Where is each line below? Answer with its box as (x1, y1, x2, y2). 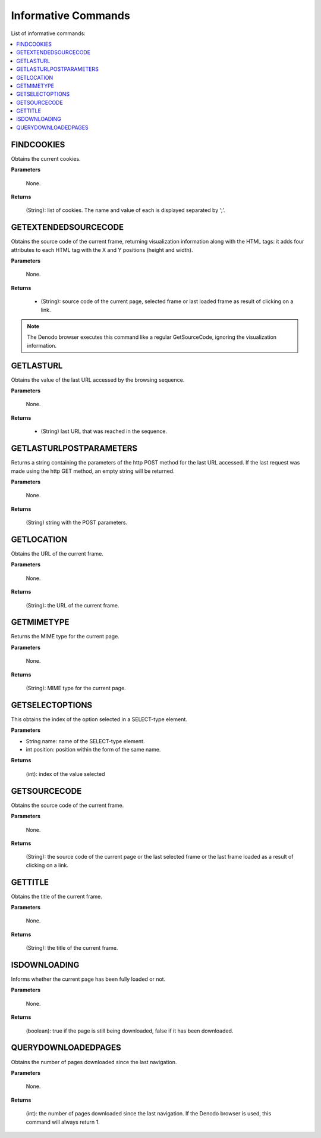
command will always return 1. (26, 1118, 100, 1125)
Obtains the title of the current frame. (11, 893, 102, 900)
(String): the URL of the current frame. (26, 601, 119, 609)
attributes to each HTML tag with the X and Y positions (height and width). (11, 246, 193, 253)
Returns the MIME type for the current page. (11, 633, 120, 640)
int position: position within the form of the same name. (26, 746, 161, 753)
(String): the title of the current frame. (26, 944, 118, 952)
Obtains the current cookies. (11, 155, 81, 162)
